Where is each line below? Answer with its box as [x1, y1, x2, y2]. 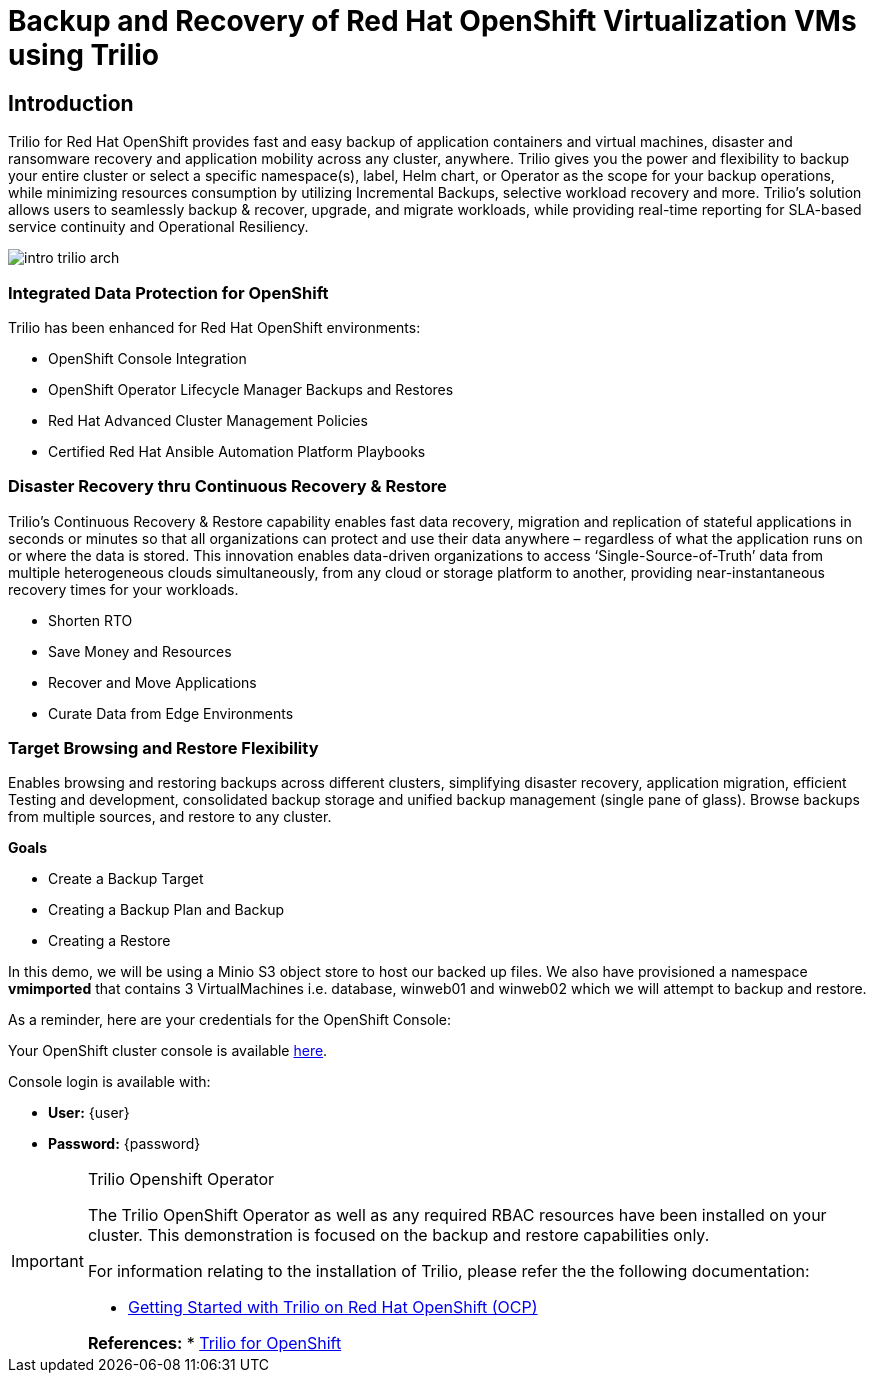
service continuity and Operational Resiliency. [8, 218, 309, 236]
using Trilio [8, 38, 160, 72]
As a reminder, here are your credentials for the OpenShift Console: [8, 1011, 451, 1029]
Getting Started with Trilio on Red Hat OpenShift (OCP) [127, 1297, 538, 1318]
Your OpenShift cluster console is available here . [8, 1042, 328, 1060]
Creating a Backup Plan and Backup [48, 901, 285, 919]
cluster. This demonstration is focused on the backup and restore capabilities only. [87, 1225, 710, 1246]
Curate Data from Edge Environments [48, 704, 294, 722]
